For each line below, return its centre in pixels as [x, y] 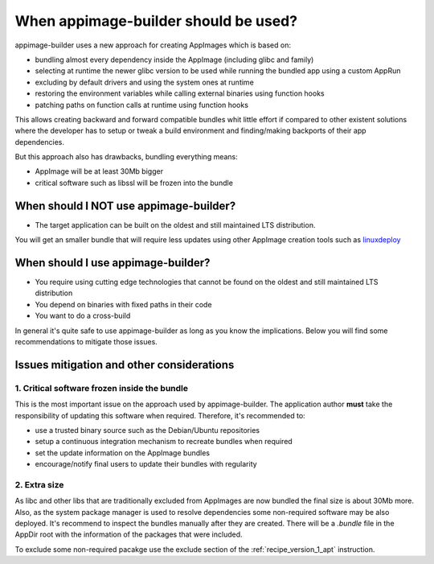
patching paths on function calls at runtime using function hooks [142, 105]
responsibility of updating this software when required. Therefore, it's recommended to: [160, 415]
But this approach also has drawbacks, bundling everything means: [127, 157]
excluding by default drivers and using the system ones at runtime [145, 82]
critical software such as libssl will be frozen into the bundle [134, 183]
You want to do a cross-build [83, 316]
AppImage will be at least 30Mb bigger [99, 171]
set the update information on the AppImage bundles [123, 453]
